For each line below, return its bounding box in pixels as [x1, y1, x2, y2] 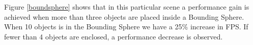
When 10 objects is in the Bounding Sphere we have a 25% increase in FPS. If [4, 21, 248, 32]
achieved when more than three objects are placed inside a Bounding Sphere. [4, 11, 244, 22]
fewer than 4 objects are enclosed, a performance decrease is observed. [4, 31, 223, 41]
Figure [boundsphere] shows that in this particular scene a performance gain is [4, 2, 249, 12]
